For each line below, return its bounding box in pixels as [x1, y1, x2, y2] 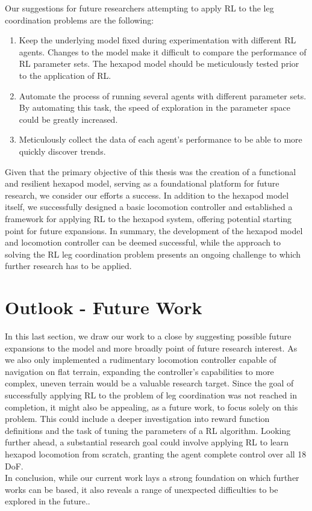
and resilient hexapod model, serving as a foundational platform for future [5, 177, 279, 190]
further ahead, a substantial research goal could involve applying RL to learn [5, 436, 289, 448]
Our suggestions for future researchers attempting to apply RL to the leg [5, 2, 274, 14]
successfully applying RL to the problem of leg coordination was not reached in [5, 388, 297, 401]
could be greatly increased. [19, 113, 118, 125]
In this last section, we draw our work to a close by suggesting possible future [5, 330, 292, 342]
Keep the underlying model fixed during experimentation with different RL [19, 34, 296, 46]
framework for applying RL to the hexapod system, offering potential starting [5, 212, 292, 225]
